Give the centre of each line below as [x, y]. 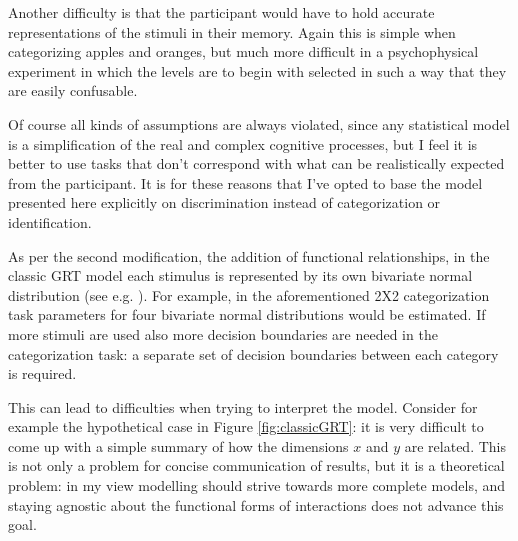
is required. [42, 373]
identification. [50, 221]
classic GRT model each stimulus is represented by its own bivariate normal [240, 275]
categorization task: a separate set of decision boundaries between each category [253, 353]
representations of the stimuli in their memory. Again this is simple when [232, 31]
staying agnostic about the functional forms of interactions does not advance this [256, 504]
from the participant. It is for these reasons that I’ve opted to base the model [245, 182]
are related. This [455, 445]
